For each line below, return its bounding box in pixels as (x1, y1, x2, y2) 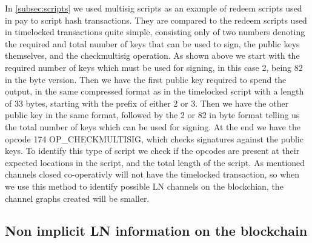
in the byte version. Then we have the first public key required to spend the (5, 73, 287, 85)
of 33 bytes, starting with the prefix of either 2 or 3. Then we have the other (5, 96, 289, 109)
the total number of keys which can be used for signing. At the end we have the (5, 120, 300, 133)
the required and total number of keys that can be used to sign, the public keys (5, 37, 300, 50)
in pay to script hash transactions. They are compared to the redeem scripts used (5, 13, 307, 26)
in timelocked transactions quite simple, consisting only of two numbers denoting (5, 25, 305, 38)
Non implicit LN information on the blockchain (5, 221, 308, 240)
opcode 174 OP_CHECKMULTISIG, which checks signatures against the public (5, 132, 304, 145)
